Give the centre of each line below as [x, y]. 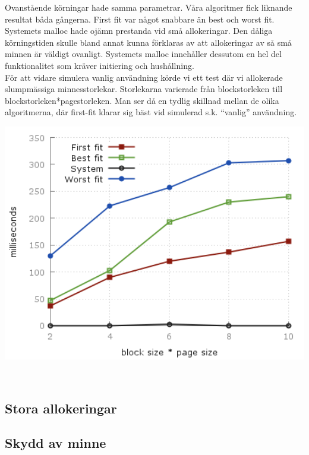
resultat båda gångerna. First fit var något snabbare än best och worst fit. [140, 19]
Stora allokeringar [61, 408]
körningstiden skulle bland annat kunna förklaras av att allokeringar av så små [148, 42]
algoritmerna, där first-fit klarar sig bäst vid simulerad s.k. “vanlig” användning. [151, 112]
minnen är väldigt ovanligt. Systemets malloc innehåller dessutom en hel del [143, 54]
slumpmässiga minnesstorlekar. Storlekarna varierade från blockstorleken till [144, 89]
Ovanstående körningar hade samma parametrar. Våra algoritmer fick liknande [149, 7]
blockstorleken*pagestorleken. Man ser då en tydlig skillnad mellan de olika [142, 100]
